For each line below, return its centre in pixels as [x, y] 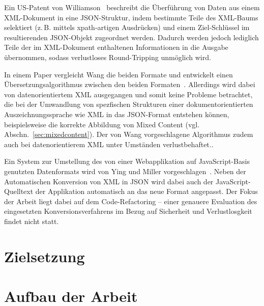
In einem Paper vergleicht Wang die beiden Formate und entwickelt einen [119, 74]
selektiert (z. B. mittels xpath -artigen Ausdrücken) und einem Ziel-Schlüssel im [127, 27]
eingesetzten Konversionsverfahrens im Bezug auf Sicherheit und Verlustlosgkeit [128, 211]
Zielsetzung [45, 256]
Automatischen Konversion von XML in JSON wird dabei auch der [109, 181]
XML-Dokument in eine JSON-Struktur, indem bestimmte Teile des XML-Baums [131, 17]
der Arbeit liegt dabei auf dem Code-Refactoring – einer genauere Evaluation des [131, 201]
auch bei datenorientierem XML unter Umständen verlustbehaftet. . [109, 144]
